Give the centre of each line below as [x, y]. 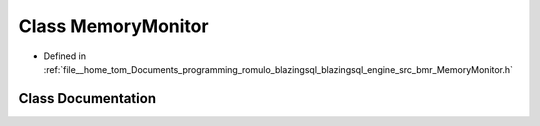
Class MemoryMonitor [113, 26]
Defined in [65, 56]
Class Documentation [87, 98]
